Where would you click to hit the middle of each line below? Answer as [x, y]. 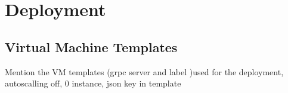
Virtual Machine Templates [91, 46]
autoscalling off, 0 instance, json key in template [93, 83]
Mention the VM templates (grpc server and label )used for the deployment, [144, 71]
